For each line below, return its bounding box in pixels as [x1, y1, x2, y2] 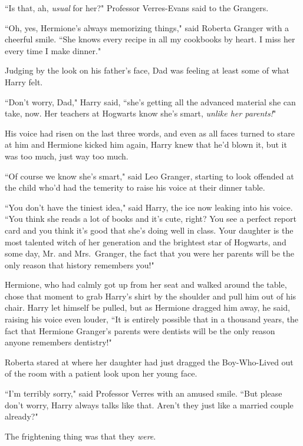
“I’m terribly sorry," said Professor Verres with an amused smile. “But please [5, 387, 282, 400]
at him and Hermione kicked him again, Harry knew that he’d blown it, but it [5, 138, 287, 151]
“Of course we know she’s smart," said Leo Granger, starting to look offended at [5, 169, 294, 182]
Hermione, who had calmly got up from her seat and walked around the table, [5, 278, 287, 291]
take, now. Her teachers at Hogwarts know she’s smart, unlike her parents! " [5, 107, 276, 119]
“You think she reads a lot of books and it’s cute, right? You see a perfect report [5, 212, 297, 225]
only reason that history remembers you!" [5, 258, 154, 271]
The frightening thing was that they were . [5, 430, 156, 442]
